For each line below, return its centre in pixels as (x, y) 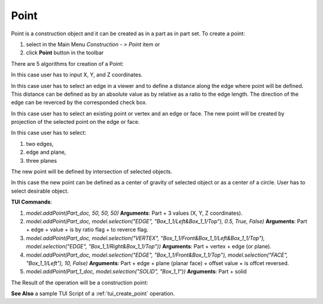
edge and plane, (46, 152)
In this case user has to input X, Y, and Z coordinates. (77, 75)
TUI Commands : (31, 202)
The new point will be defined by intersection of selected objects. (92, 172)
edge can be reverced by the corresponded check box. (79, 102)
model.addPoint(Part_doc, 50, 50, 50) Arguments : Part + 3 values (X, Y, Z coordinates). (134, 213)
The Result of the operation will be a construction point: (80, 282)
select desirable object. (40, 191)
